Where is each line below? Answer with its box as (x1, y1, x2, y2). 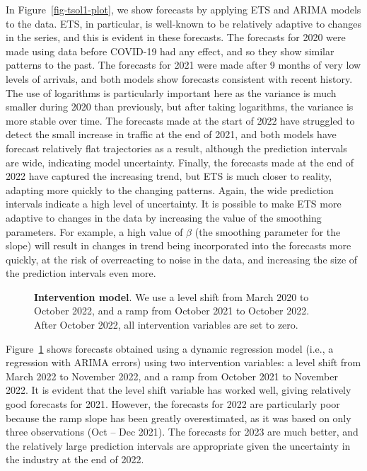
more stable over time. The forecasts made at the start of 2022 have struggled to (6, 113, 355, 127)
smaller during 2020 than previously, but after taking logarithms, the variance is (6, 99, 354, 114)
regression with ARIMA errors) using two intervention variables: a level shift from (6, 355, 361, 370)
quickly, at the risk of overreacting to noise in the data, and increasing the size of (6, 251, 358, 266)
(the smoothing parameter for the (194, 224, 341, 239)
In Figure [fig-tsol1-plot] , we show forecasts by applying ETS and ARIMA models (6, 2, 361, 16)
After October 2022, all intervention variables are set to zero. (34, 317, 298, 332)
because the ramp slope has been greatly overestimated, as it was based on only (6, 410, 351, 425)
